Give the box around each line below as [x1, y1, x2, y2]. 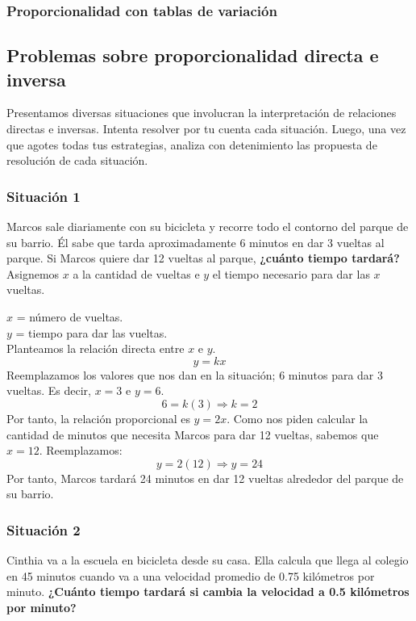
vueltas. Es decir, [6, 382, 91, 399]
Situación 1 [6, 186, 81, 206]
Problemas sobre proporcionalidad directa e [6, 43, 379, 68]
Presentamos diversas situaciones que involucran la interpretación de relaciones [6, 104, 397, 121]
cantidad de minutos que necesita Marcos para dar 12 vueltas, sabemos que [6, 426, 379, 443]
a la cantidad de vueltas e [73, 265, 200, 282]
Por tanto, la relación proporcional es [6, 409, 190, 426]
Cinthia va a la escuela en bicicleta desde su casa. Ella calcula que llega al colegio [6, 552, 409, 569]
